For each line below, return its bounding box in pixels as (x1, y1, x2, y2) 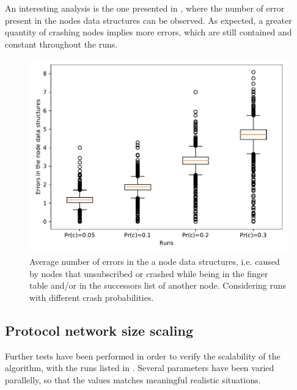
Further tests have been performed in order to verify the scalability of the (5, 349, 280, 362)
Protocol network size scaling (5, 320, 193, 339)
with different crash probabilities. (29, 291, 154, 303)
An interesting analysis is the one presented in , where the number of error (5, 2, 285, 14)
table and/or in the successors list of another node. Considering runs (29, 279, 286, 292)
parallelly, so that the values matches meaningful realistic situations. (5, 373, 261, 386)
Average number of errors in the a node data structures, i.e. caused (29, 255, 280, 267)
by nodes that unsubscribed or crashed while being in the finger (29, 267, 268, 280)
